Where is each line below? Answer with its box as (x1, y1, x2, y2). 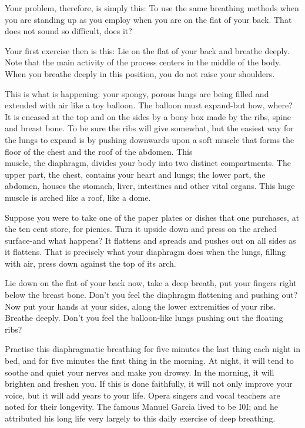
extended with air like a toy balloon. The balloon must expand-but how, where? (5, 99, 293, 111)
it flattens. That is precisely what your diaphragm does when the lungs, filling (5, 245, 286, 258)
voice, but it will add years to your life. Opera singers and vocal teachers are (5, 389, 280, 401)
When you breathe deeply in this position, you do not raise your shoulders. (5, 67, 275, 79)
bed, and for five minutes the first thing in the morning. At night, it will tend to (5, 354, 294, 367)
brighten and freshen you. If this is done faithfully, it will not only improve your (5, 377, 293, 390)
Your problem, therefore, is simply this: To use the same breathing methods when (5, 2, 299, 14)
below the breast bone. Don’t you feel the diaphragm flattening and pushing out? (5, 288, 298, 301)
